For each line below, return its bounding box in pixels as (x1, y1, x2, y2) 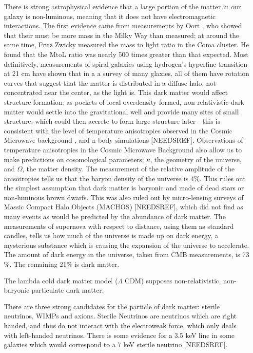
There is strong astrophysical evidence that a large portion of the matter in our (4, 1, 241, 11)
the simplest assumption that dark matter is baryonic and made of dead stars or (4, 183, 244, 193)
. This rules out (199, 173, 246, 183)
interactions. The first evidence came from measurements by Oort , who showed (4, 20, 242, 31)
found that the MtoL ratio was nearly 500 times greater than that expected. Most (4, 49, 249, 59)
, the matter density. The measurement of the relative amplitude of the (22, 164, 235, 174)
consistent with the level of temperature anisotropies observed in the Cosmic (4, 125, 233, 135)
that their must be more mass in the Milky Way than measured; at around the (4, 30, 239, 40)
